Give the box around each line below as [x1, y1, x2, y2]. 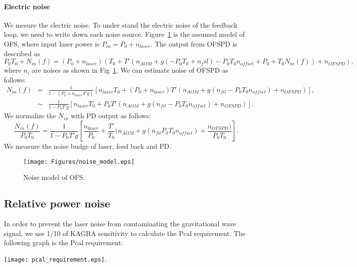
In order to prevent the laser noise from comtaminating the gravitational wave [4, 219, 236, 229]
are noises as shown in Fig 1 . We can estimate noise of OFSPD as [32, 65, 228, 75]
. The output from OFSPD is [150, 38, 237, 48]
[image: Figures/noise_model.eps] [23, 158, 135, 165]
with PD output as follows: [71, 110, 151, 121]
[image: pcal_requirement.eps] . [4, 253, 107, 264]
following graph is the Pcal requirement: [4, 237, 123, 248]
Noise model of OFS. [23, 172, 85, 182]
